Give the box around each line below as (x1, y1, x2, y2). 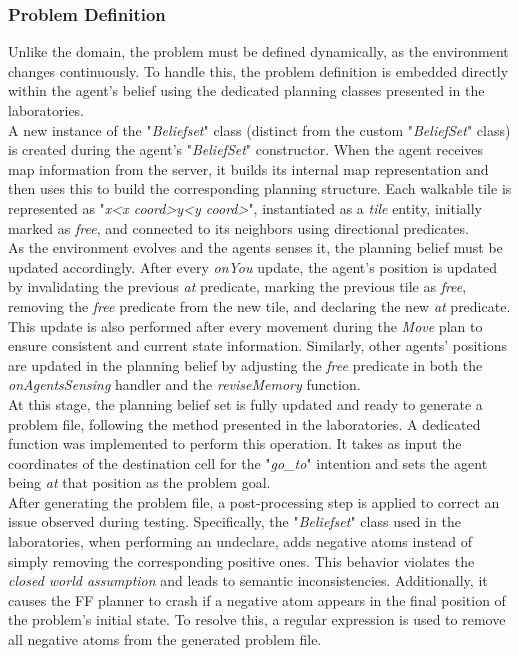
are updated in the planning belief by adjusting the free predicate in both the (8, 354, 483, 375)
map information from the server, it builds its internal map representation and (8, 158, 489, 179)
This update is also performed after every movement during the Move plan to (8, 315, 483, 336)
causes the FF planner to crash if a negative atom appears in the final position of (8, 589, 506, 610)
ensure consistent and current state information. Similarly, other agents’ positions (8, 335, 507, 356)
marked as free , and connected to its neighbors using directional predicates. (8, 217, 469, 238)
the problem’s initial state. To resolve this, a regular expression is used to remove (8, 609, 506, 630)
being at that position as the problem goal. (8, 472, 271, 493)
